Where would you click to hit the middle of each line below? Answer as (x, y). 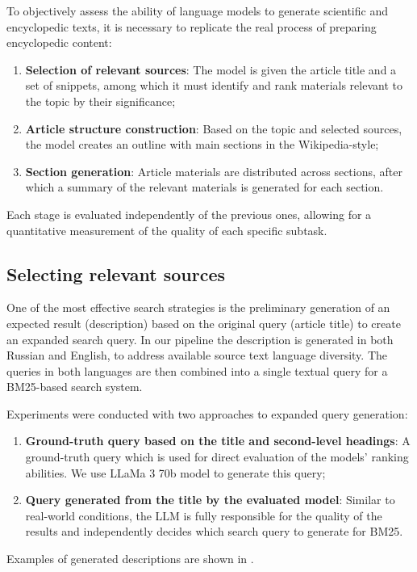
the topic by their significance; (100, 101)
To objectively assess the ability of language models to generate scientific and (197, 11)
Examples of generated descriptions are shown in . (130, 559)
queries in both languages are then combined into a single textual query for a (197, 370)
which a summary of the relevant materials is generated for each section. (204, 187)
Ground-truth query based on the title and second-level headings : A (218, 441)
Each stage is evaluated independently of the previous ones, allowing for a (189, 214)
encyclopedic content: (59, 42)
